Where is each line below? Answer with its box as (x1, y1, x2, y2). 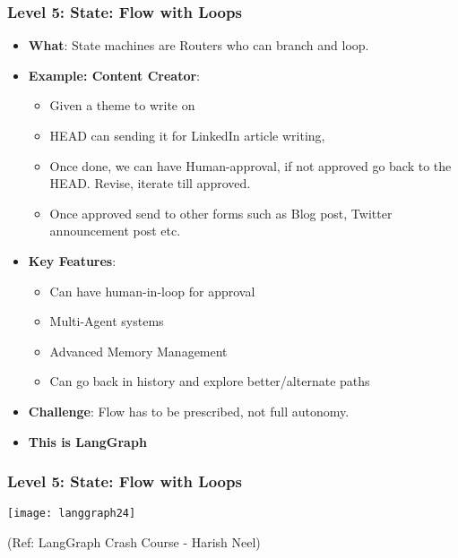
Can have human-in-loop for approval (49, 281, 255, 300)
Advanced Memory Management (49, 341, 228, 360)
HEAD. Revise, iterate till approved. (49, 174, 251, 193)
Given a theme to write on (49, 96, 195, 115)
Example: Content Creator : (28, 65, 200, 84)
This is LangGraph (28, 432, 147, 451)
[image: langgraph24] (7, 507, 136, 520)
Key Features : (28, 251, 117, 270)
